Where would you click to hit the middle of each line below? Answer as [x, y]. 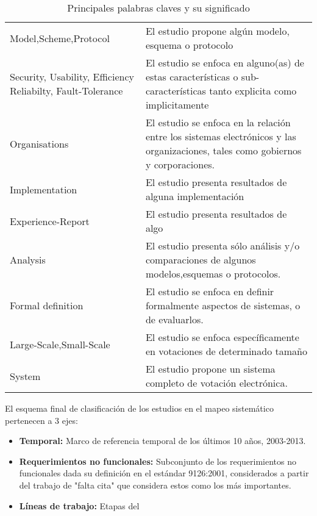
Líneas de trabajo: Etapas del [79, 505]
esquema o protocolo [189, 45]
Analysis [28, 260]
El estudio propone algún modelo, [217, 31]
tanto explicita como [253, 91]
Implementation [44, 189]
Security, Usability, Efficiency [72, 77]
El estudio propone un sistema [210, 369]
